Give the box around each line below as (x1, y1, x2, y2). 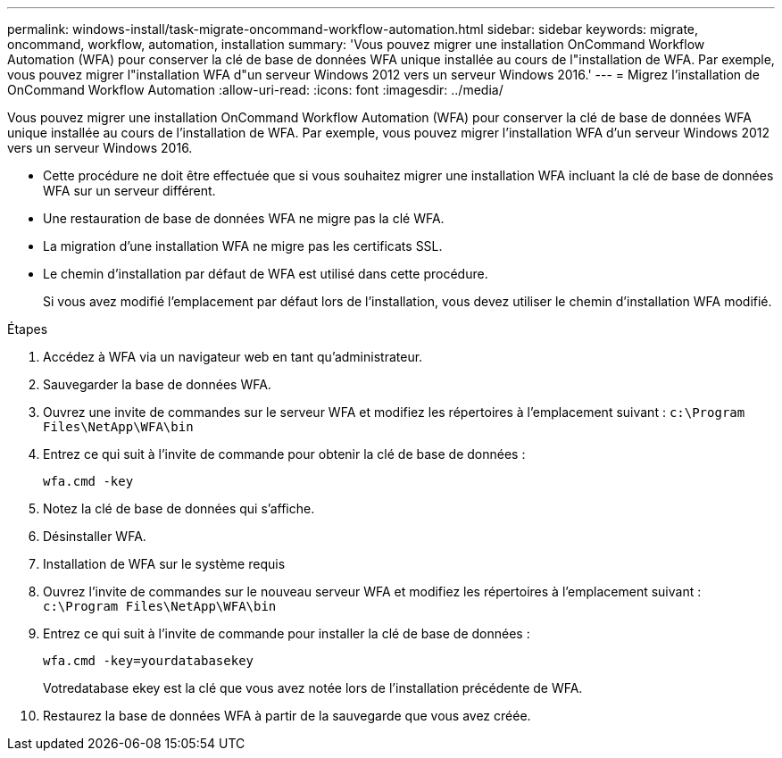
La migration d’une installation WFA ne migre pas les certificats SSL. (43, 238, 443, 254)
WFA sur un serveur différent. (43, 183, 216, 198)
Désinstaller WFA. (43, 529, 146, 544)
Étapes (7, 321, 48, 337)
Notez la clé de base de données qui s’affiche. (43, 501, 315, 516)
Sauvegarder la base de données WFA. (43, 377, 271, 392)
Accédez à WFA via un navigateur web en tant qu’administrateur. (43, 349, 423, 364)
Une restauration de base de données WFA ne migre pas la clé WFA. (43, 211, 445, 226)
